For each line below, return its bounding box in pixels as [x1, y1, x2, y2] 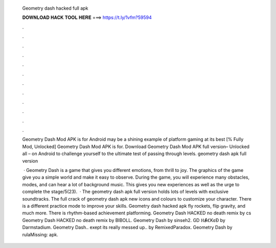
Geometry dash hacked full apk [22, 5, 88, 11]
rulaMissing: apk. [22, 231, 58, 237]
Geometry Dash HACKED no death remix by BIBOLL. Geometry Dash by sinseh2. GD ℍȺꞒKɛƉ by [22, 217, 226, 223]
